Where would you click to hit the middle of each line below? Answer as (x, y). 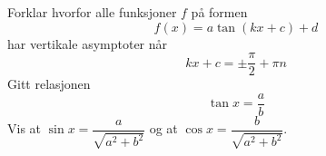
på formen (219, 12)
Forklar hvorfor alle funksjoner (92, 12)
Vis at (25, 128)
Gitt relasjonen (49, 84)
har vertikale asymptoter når (88, 43)
